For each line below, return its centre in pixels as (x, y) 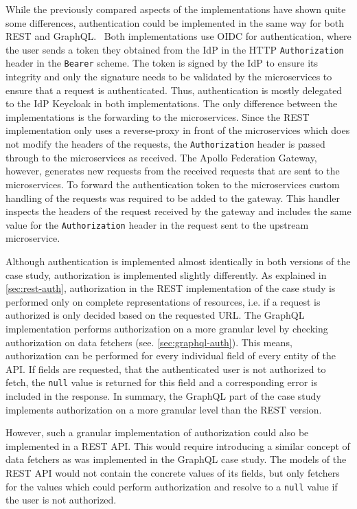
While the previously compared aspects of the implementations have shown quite (176, 9)
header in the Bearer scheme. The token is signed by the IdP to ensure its (162, 63)
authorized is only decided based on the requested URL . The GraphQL (155, 315)
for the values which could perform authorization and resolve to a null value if (172, 486)
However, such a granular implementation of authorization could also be (157, 432)
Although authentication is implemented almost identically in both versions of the (178, 261)
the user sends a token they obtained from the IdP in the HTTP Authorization (175, 49)
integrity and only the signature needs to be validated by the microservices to (169, 77)
